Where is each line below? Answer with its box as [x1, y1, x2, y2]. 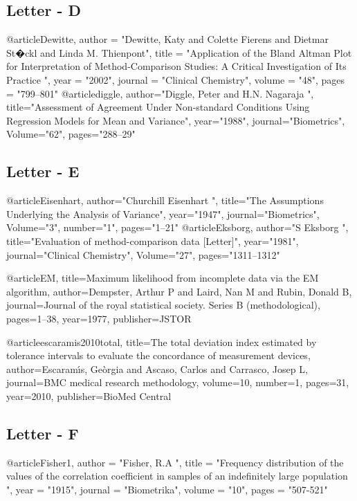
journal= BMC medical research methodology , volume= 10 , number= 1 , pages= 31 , [6, 375, 349, 390]
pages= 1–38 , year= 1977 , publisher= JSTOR [6, 311, 192, 325]
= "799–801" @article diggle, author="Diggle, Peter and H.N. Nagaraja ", [6, 86, 314, 100]
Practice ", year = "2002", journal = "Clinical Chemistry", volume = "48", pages [6, 72, 345, 86]
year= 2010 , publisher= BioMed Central [6, 388, 172, 403]
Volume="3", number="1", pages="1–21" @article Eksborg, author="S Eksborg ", [6, 220, 349, 235]
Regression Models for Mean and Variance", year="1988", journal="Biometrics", [6, 113, 345, 127]
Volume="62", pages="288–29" [6, 127, 136, 141]
